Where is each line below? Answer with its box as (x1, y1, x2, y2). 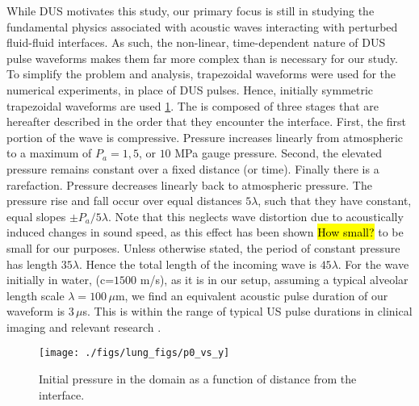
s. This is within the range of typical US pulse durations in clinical (82, 303, 413, 320)
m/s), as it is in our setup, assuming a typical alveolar (140, 271, 409, 288)
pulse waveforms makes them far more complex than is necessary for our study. (6, 49, 398, 66)
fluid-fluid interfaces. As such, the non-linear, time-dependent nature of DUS (6, 34, 386, 51)
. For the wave (337, 255, 409, 272)
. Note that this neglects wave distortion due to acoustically (107, 207, 404, 224)
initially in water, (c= (6, 271, 115, 288)
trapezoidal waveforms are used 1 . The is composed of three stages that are (6, 97, 379, 114)
